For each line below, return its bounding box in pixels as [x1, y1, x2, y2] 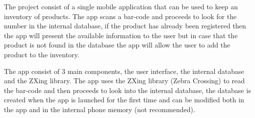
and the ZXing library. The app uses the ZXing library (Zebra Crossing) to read [4, 75, 245, 86]
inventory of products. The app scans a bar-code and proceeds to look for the [4, 11, 237, 21]
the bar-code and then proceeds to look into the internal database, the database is [4, 85, 251, 95]
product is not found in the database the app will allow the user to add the [4, 40, 230, 50]
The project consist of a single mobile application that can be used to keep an [4, 1, 238, 11]
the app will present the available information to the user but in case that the [4, 30, 238, 40]
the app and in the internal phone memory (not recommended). [4, 104, 195, 114]
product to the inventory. [4, 49, 79, 59]
